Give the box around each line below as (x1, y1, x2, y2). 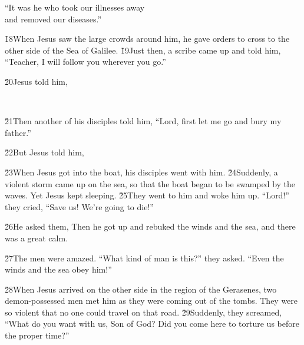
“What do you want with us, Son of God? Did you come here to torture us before (5, 317, 299, 330)
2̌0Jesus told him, (5, 75, 68, 87)
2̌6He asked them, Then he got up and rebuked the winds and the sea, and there (5, 220, 296, 233)
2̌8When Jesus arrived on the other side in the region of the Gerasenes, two (5, 283, 277, 295)
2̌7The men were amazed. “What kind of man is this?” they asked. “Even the (5, 251, 284, 264)
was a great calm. (5, 231, 68, 244)
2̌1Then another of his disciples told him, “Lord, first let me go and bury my (5, 115, 282, 127)
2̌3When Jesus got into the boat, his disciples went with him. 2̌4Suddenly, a (5, 165, 278, 178)
